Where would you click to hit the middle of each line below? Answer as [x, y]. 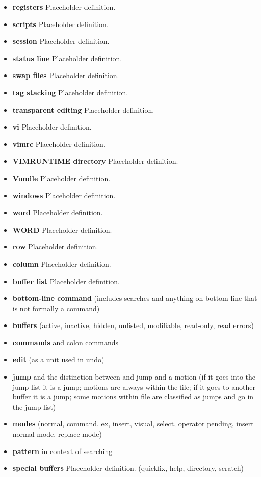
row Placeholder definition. [55, 247]
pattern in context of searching [62, 451]
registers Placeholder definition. [64, 7]
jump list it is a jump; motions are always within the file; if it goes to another [134, 386]
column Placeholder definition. [62, 263]
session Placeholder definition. [61, 41]
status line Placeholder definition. [67, 58]
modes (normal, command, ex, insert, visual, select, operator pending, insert [133, 424]
